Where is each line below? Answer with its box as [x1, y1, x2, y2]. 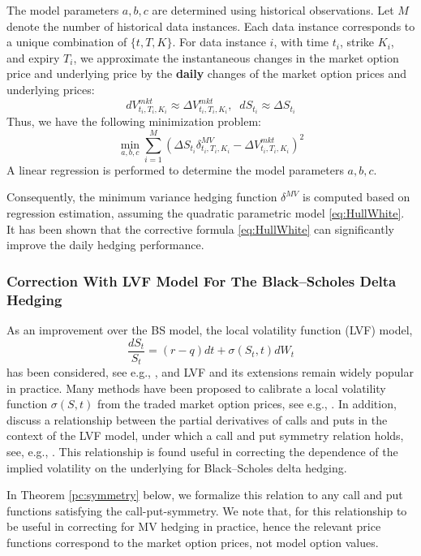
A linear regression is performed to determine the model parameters [6, 161, 344, 178]
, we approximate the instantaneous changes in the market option [73, 49, 399, 66]
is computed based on [302, 188, 410, 205]
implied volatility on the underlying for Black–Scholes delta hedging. [6, 459, 347, 476]
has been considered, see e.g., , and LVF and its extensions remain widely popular [6, 364, 414, 381]
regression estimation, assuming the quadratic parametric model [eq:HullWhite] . [6, 205, 405, 222]
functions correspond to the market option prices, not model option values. [6, 534, 379, 551]
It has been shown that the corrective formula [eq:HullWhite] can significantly [6, 220, 394, 237]
